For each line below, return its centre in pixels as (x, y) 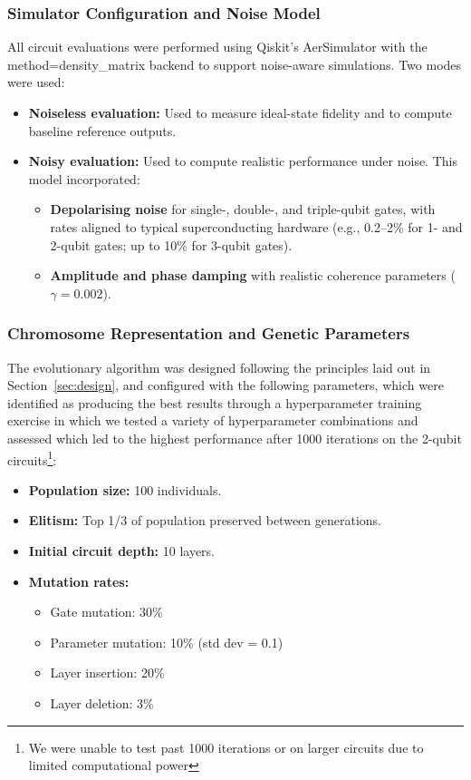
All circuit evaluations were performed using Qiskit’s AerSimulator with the (217, 47)
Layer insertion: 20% (107, 673)
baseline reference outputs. (102, 130)
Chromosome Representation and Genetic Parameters (209, 333)
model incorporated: (84, 178)
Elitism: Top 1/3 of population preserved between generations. (205, 520)
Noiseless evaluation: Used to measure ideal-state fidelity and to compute (240, 112)
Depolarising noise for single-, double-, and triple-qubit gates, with (243, 209)
